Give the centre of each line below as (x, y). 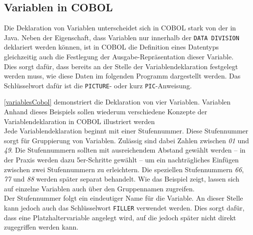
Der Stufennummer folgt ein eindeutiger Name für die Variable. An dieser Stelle (124, 198)
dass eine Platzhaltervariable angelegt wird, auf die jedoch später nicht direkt (120, 217)
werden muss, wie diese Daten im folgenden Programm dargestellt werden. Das (122, 76)
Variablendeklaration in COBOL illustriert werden (80, 121)
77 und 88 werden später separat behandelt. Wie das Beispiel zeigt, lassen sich (122, 179)
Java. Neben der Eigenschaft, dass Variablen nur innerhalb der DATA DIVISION (122, 37)
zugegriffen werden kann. (41, 227)
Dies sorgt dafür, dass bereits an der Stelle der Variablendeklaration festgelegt (121, 66)
